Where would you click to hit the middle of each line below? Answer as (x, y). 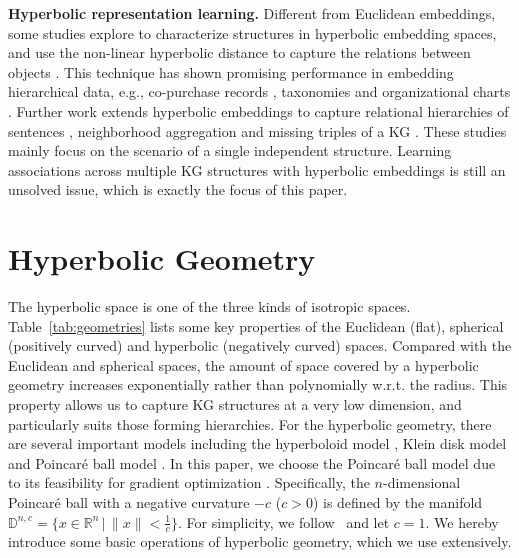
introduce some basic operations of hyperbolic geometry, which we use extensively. (260, 541)
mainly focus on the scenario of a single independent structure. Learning (230, 150)
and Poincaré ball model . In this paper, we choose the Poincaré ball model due (252, 462)
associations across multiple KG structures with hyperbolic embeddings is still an (257, 169)
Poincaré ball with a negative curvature (129, 502)
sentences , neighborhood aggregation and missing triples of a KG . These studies (257, 130)
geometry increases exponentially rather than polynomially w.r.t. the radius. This (258, 384)
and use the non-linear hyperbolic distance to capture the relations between (239, 52)
